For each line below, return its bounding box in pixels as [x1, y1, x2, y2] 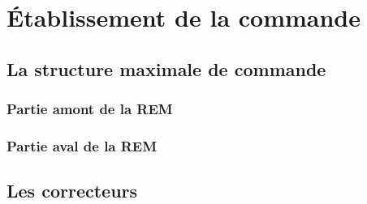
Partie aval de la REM [6, 135, 158, 155]
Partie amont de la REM [6, 99, 173, 119]
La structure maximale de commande [6, 56, 326, 81]
